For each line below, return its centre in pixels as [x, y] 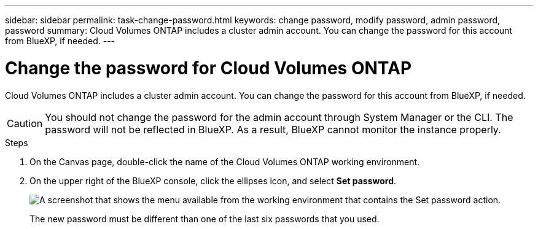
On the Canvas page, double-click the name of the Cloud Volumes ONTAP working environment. [225, 161]
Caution [25, 123]
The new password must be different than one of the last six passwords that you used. [205, 219]
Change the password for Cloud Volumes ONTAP [209, 68]
